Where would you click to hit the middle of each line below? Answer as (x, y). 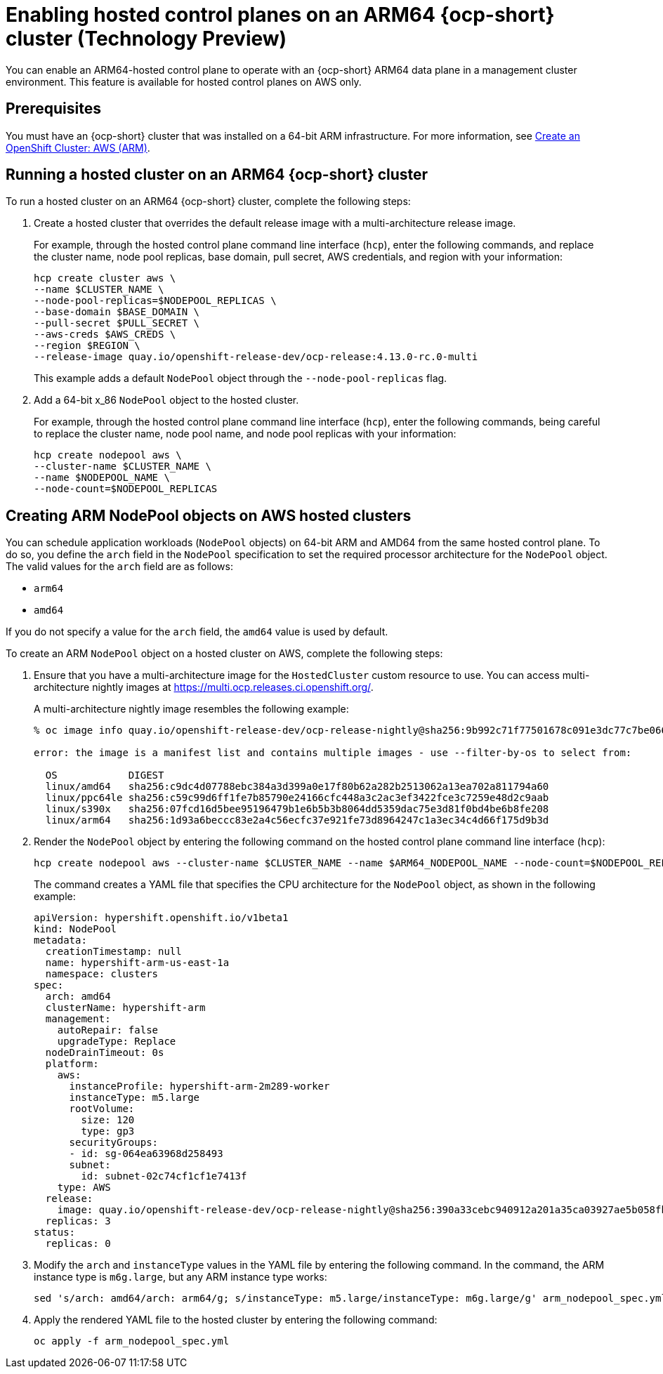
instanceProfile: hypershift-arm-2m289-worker (199, 1086)
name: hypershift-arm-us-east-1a (137, 963)
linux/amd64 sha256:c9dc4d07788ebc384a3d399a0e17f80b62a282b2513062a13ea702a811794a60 (297, 787)
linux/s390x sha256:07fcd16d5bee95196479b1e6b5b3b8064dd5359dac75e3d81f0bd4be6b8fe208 (297, 809)
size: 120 (108, 1120)
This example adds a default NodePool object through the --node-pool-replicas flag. (241, 378)
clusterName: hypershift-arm (125, 1008)
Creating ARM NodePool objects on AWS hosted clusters (209, 515)
